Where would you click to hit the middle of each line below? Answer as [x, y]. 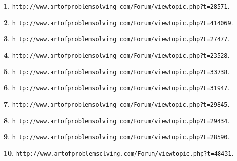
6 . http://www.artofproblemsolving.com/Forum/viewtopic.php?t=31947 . [117, 88]
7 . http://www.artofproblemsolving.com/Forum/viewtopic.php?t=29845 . [117, 104]
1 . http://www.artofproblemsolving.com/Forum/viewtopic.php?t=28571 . [117, 6]
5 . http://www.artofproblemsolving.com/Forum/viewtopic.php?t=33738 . [117, 71]
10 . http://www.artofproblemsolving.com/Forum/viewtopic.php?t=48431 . [119, 153]
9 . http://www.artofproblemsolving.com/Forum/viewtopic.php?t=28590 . [117, 137]
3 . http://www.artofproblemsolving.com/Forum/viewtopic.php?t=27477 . [117, 39]
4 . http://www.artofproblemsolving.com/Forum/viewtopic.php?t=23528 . [117, 55]
